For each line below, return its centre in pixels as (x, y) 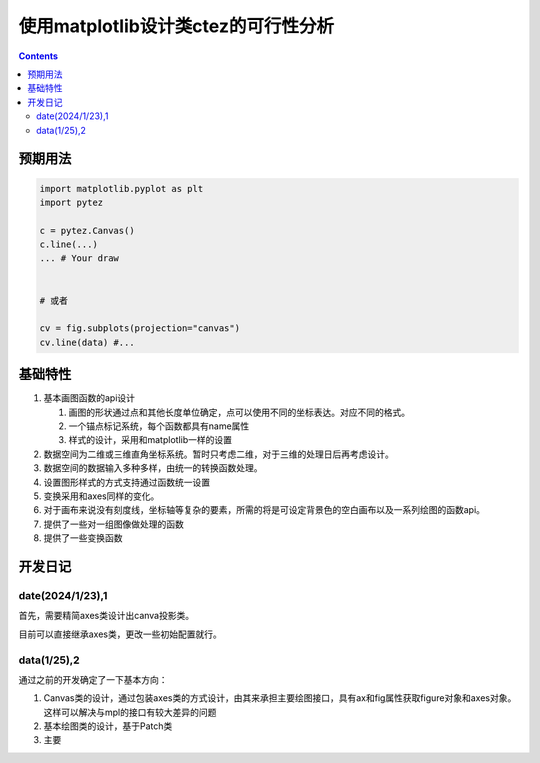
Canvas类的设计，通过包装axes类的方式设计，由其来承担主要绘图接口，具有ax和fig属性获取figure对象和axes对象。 (280, 698)
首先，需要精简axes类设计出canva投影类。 (106, 616)
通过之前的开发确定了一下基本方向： (93, 679)
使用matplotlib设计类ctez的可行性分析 (176, 26)
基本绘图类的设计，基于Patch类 (108, 726)
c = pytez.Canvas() (87, 230)
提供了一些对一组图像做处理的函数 (113, 524)
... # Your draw (79, 258)
